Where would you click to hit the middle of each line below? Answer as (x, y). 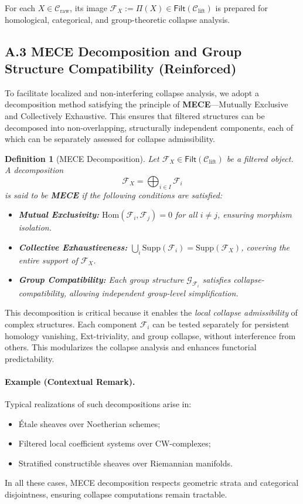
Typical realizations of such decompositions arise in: (98, 404)
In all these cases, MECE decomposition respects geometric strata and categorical (152, 483)
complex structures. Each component (71, 324)
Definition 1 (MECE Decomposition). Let (82, 158)
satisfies (217, 280)
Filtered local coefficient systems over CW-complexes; (115, 443)
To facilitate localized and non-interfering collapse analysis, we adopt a (132, 92)
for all (186, 214)
